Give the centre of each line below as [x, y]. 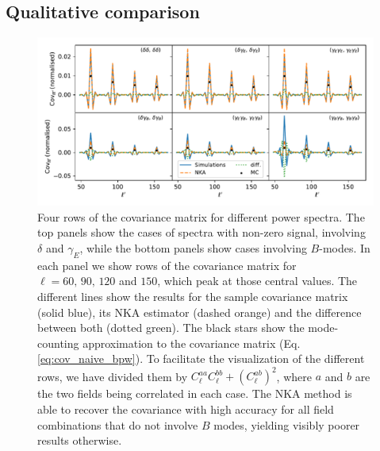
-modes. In [345, 247]
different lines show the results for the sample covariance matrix [193, 296]
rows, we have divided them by [113, 376]
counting [58, 343]
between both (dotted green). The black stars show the [171, 328]
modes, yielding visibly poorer [287, 424]
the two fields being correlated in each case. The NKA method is [195, 393]
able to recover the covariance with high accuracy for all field [186, 409]
